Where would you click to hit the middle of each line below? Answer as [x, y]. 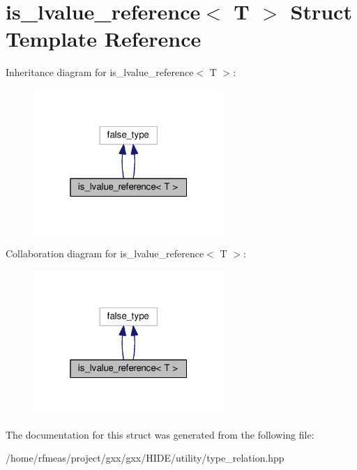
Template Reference [104, 39]
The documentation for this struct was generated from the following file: [160, 434]
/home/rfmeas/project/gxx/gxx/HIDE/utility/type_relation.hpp [145, 458]
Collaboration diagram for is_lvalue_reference [105, 253]
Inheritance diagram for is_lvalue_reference [100, 72]
